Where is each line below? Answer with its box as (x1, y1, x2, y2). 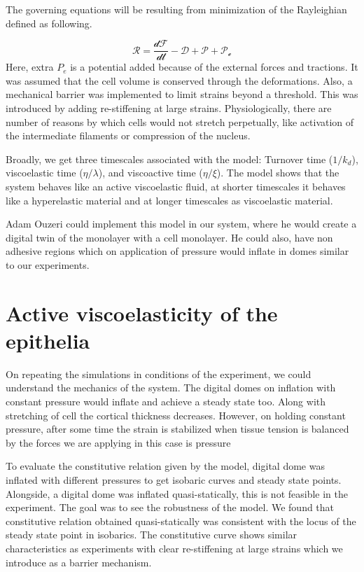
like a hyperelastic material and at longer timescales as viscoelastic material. (6, 193, 333, 207)
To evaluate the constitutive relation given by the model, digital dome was (6, 459, 325, 473)
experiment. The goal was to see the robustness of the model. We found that (6, 500, 335, 515)
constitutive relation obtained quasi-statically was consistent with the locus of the (6, 513, 356, 528)
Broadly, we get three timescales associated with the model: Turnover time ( (6, 151, 333, 166)
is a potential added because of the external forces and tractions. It (70, 60, 358, 74)
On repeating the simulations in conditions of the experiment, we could (6, 366, 311, 381)
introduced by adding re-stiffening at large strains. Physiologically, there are (6, 101, 332, 116)
